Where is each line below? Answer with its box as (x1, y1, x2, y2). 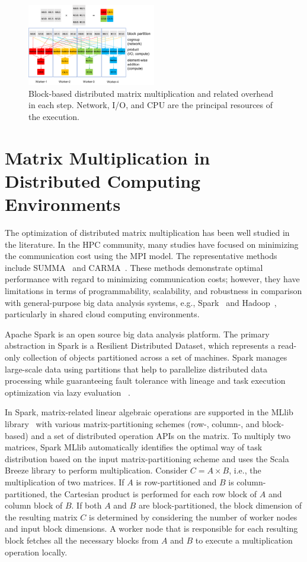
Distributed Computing (5, 168, 201, 192)
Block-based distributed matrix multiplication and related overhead (28, 87, 274, 99)
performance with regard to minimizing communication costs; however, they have (5, 273, 300, 285)
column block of (5, 499, 63, 512)
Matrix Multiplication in (5, 145, 210, 169)
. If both (71, 499, 102, 512)
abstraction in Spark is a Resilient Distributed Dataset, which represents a (5, 339, 276, 352)
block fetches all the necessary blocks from (5, 533, 159, 546)
